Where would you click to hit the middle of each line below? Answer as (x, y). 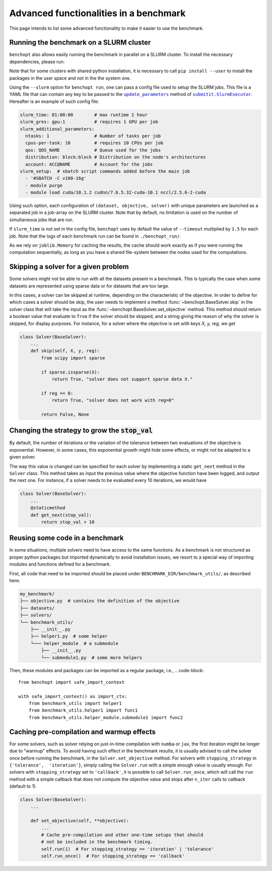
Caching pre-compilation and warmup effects (82, 732)
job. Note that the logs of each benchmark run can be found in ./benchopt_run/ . (95, 236)
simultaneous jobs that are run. (42, 220)
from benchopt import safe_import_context (72, 682)
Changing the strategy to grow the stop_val (81, 431)
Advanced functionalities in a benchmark (97, 13)
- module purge (44, 185)
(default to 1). (23, 786)
